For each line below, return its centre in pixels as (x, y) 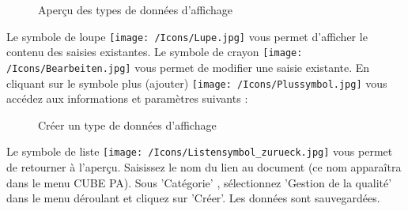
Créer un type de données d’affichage (127, 124)
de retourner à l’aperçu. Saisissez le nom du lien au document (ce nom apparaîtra (204, 167)
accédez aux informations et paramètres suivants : (127, 98)
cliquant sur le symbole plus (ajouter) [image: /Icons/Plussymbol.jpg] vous (197, 83)
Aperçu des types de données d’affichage (136, 9)
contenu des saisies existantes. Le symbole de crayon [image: (155, 52)
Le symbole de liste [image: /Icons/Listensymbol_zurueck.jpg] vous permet (200, 151)
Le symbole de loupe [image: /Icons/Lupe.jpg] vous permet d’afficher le (187, 36)
